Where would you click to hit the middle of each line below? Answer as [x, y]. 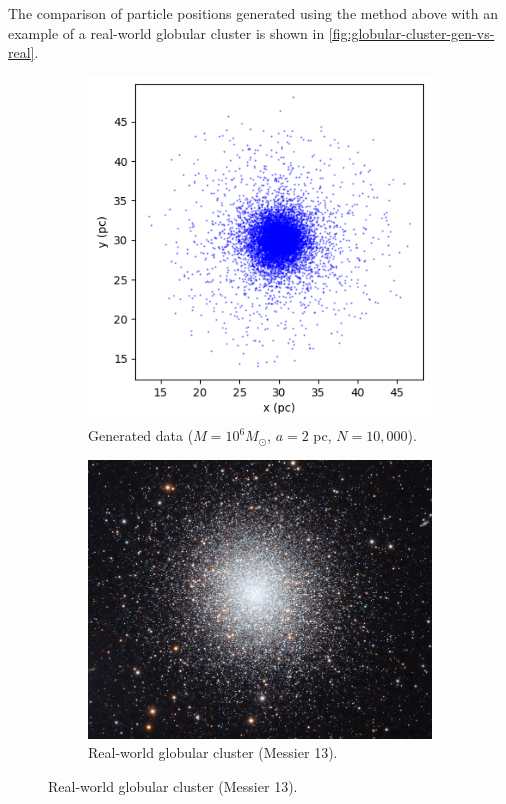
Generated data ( [141, 435]
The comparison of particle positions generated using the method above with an [253, 13]
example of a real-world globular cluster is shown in [166, 32]
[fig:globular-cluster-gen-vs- [411, 32]
